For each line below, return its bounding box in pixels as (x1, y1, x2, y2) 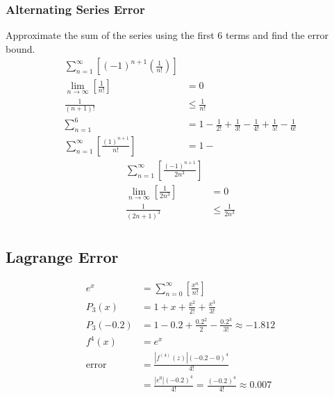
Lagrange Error (6, 246, 119, 268)
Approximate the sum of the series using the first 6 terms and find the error (6, 28, 329, 42)
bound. (6, 41, 35, 56)
